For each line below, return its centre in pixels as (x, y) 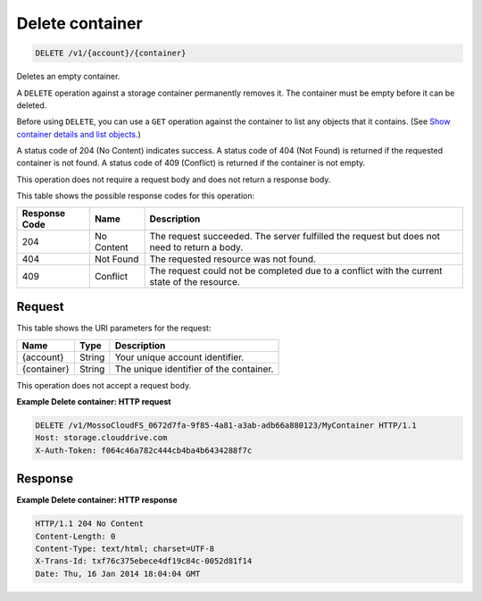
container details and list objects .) (79, 134)
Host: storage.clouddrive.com (101, 438)
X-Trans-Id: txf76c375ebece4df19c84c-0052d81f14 (144, 561)
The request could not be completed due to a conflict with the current (296, 271)
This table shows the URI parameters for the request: (114, 328)
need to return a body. (196, 247)
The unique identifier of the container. (194, 369)
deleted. (32, 105)
